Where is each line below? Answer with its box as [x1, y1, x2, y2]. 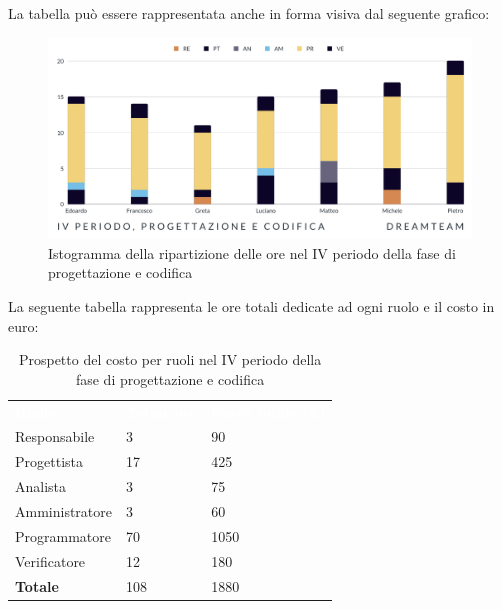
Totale [15, 575, 59, 596]
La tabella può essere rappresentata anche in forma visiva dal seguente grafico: [8, 3, 490, 23]
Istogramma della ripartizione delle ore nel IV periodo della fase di [48, 242, 456, 263]
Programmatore [15, 525, 111, 546]
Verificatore [15, 550, 86, 571]
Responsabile [15, 426, 95, 447]
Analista [15, 476, 67, 497]
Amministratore [15, 501, 112, 522]
